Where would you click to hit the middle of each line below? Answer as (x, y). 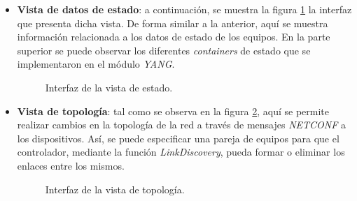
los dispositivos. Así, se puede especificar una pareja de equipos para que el (178, 138)
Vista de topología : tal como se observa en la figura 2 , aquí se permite (173, 111)
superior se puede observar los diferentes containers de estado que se (164, 50)
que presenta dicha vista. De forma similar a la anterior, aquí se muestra (173, 23)
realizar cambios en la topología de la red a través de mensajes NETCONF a (182, 125)
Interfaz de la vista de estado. (109, 87)
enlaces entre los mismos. (71, 165)
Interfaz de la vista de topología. (115, 189)
